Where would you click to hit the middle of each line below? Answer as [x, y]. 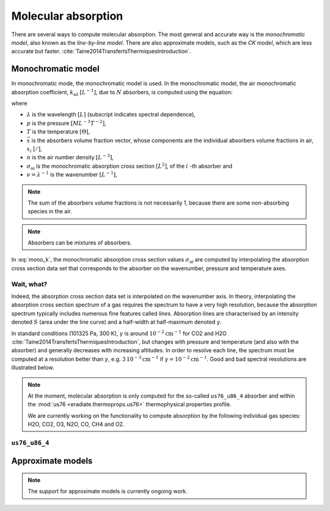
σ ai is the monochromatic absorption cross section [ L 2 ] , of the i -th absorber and [129, 166]
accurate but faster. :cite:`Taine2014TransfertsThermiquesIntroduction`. [101, 51]
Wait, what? [29, 284]
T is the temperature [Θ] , [58, 132]
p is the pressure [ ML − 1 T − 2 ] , [66, 123]
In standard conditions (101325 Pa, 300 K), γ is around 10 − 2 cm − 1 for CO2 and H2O [119, 333]
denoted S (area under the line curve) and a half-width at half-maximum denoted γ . [117, 322]
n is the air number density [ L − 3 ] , [70, 157]
